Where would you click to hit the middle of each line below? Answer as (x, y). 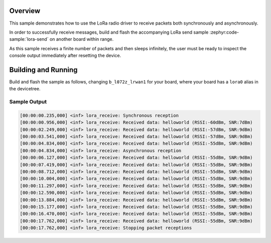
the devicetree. (25, 89)
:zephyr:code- (224, 32)
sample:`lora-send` (29, 39)
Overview (25, 11)
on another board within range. (82, 39)
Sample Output (28, 102)
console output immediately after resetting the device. (65, 56)
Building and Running (43, 70)
